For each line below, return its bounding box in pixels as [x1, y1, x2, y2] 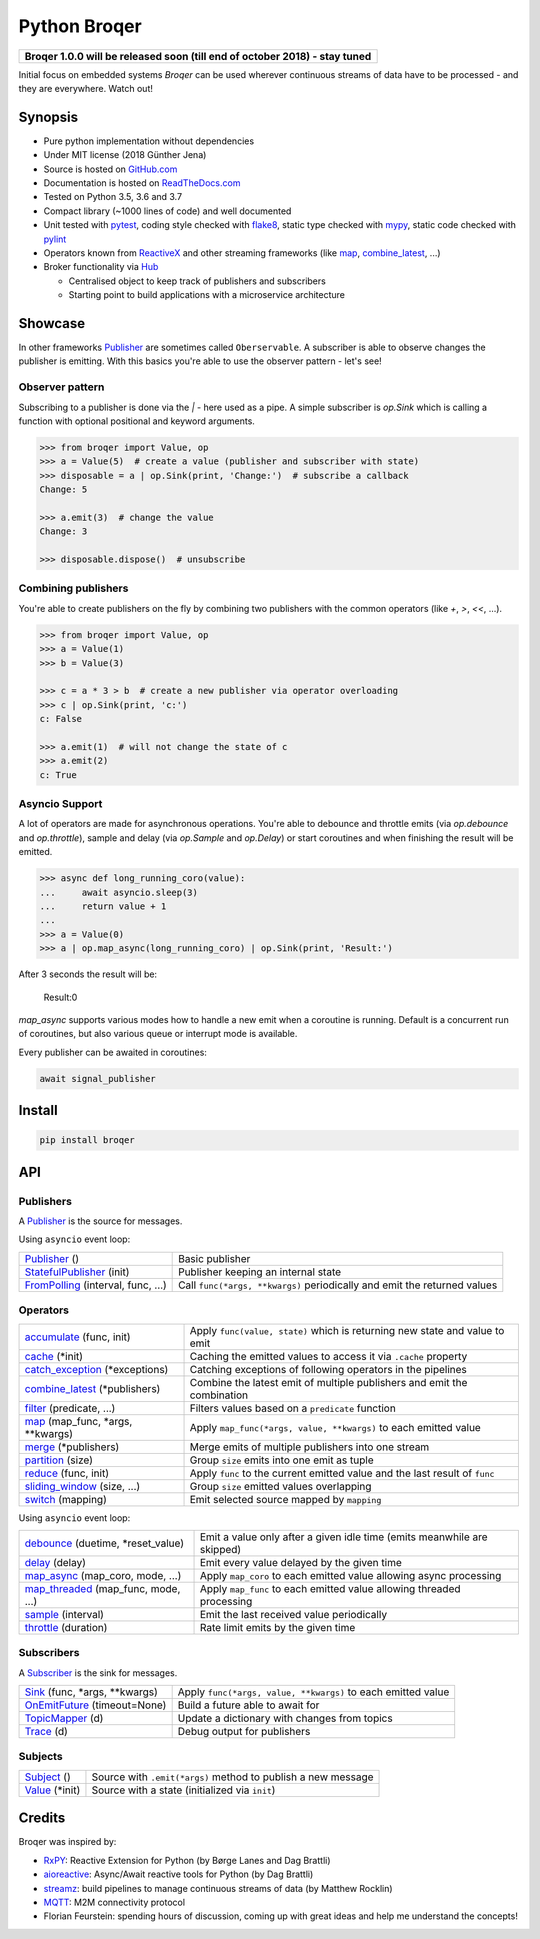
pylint [43, 233, 67, 245]
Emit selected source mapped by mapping [189, 1492, 382, 1506]
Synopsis [18, 108, 79, 125]
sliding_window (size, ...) [24, 1479, 141, 1493]
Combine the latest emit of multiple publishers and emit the [189, 1375, 468, 1389]
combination [189, 1388, 249, 1402]
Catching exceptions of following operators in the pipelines [189, 1362, 467, 1376]
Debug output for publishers [177, 1725, 311, 1739]
